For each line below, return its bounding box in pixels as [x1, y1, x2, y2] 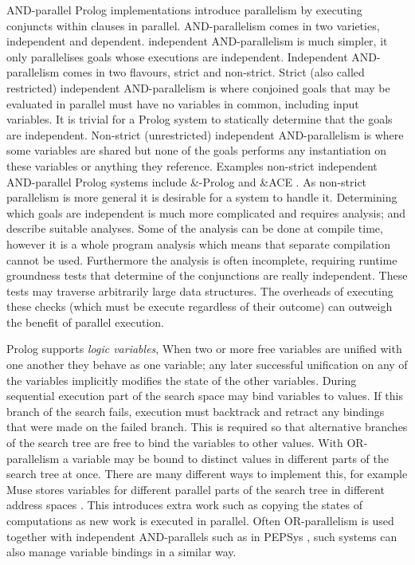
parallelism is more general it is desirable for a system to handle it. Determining [6, 189, 397, 206]
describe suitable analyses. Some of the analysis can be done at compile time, [6, 220, 383, 237]
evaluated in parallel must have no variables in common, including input [6, 95, 359, 112]
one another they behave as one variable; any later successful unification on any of [6, 356, 408, 373]
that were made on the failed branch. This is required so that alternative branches [6, 418, 408, 435]
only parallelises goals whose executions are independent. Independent [6, 48, 348, 65]
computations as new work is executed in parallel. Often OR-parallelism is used [6, 512, 394, 528]
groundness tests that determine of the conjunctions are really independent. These [6, 267, 408, 284]
